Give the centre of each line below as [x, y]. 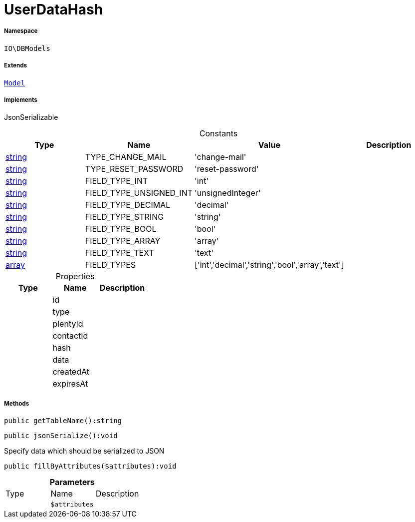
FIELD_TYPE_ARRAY [123, 241]
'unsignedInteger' [228, 193]
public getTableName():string [63, 421]
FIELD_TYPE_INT [116, 181]
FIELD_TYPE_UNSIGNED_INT [139, 193]
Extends [16, 66]
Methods [17, 403]
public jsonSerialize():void [61, 436]
